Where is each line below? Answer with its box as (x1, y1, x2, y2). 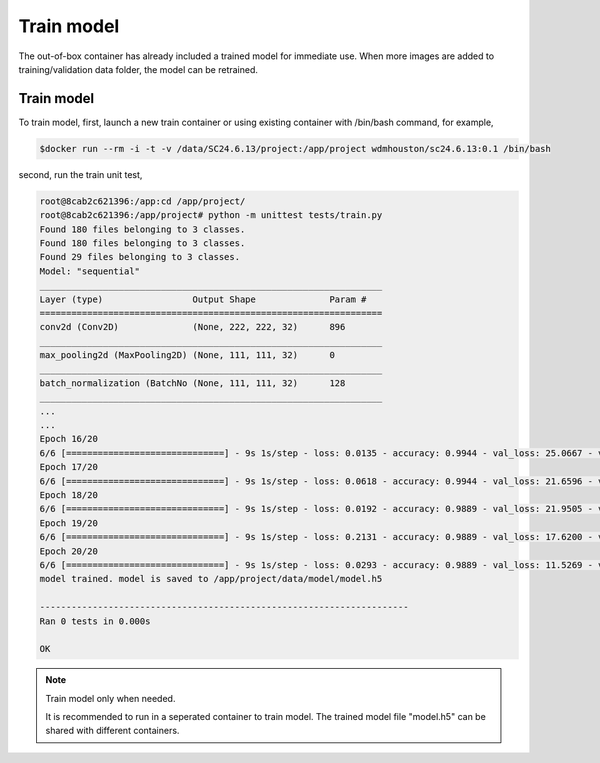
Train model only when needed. (45, 692, 176, 704)
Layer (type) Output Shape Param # (39, 293, 367, 305)
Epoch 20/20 (39, 545, 99, 557)
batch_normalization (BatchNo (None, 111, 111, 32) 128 (39, 377, 346, 389)
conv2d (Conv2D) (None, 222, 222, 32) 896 (39, 321, 346, 333)
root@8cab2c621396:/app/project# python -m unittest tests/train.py (39, 210, 383, 221)
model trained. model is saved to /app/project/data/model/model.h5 (39, 573, 383, 585)
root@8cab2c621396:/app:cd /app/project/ (39, 195, 246, 207)
